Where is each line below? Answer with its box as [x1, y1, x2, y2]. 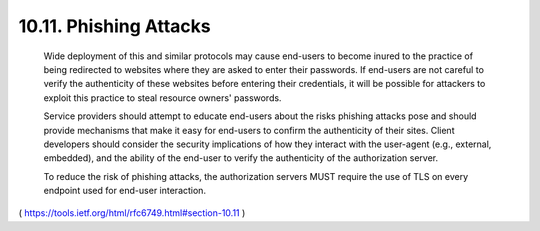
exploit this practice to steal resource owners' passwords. [43, 91, 282, 104]
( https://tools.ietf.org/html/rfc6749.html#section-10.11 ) [18, 207, 246, 219]
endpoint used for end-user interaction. [43, 185, 207, 197]
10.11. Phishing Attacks [18, 15, 211, 37]
